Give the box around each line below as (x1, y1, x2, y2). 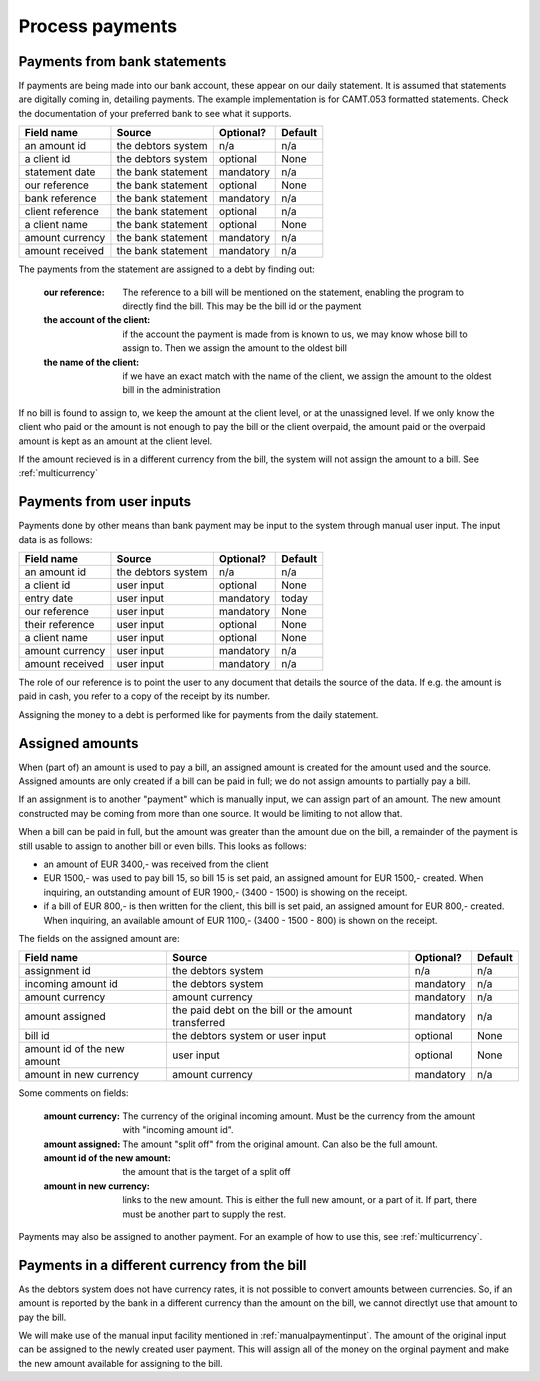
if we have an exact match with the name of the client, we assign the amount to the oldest (122, 370, 492, 382)
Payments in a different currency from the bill (18, 1256, 307, 1274)
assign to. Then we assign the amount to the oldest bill (122, 342, 347, 354)
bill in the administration (122, 384, 221, 396)
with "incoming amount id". (122, 1124, 234, 1136)
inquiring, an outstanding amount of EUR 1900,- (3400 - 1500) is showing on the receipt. (43, 886, 408, 898)
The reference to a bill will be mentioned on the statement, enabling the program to (122, 286, 465, 298)
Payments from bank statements (18, 53, 227, 70)
